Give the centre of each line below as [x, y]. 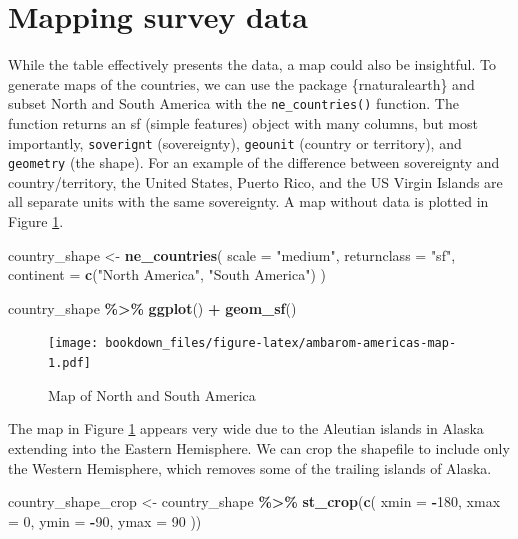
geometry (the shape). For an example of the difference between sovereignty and [254, 162]
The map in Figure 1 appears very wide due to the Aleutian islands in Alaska [246, 428]
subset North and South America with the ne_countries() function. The [233, 103]
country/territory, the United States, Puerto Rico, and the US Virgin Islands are [255, 181]
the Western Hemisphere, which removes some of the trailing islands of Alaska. [250, 467]
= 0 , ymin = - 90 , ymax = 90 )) [105, 520]
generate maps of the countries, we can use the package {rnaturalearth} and [241, 83]
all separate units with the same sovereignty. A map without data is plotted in [248, 201]
